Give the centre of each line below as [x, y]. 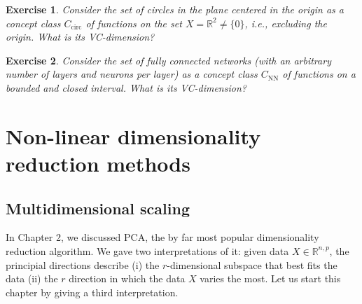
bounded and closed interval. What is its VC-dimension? [126, 87]
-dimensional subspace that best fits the [252, 264]
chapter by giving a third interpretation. [92, 292]
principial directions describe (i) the [83, 264]
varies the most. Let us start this [270, 278]
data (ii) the [32, 278]
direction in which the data [127, 278]
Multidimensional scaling [98, 208]
